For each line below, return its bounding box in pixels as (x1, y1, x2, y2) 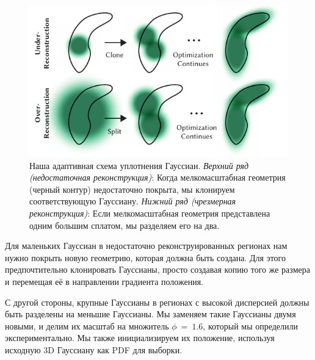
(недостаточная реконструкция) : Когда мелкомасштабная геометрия (29, 171, 286, 184)
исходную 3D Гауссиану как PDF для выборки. (5, 343, 183, 356)
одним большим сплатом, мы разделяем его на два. (29, 218, 220, 231)
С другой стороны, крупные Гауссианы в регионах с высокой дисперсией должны (5, 295, 310, 308)
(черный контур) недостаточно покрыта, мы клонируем (29, 182, 235, 195)
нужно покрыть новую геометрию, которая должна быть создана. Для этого (5, 251, 286, 264)
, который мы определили (203, 319, 299, 332)
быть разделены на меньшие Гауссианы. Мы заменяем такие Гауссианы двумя (5, 308, 296, 320)
